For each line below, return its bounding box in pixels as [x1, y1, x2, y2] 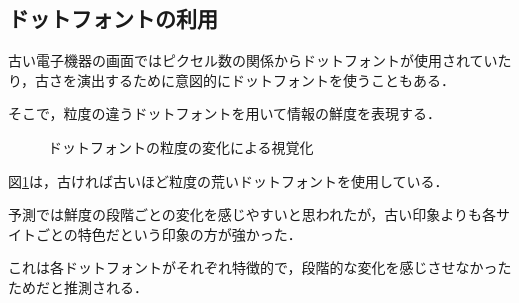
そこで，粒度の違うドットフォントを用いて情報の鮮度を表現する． [8, 103, 442, 124]
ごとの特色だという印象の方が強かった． [35, 223, 302, 244]
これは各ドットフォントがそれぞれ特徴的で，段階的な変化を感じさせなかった [8, 257, 512, 278]
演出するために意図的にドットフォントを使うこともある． [77, 69, 456, 90]
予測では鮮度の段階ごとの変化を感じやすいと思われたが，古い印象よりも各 [8, 204, 497, 225]
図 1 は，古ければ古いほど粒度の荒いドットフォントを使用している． [8, 170, 449, 191]
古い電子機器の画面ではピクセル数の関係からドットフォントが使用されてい [8, 50, 498, 71]
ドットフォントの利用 [8, 3, 218, 34]
